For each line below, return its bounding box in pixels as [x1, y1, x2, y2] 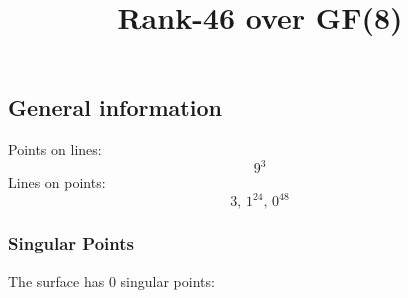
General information [8, 92, 222, 123]
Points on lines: [8, 139, 102, 160]
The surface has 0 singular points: [8, 270, 215, 291]
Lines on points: [8, 172, 106, 193]
